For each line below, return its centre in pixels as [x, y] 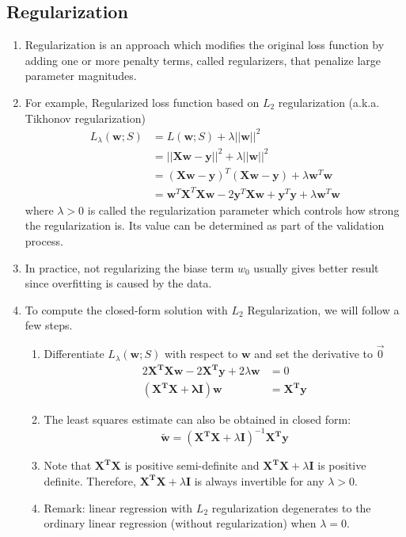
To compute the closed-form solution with [126, 309]
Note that [68, 465]
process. [44, 240]
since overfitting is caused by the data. [118, 283]
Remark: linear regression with [118, 507]
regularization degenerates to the [291, 507]
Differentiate [74, 354]
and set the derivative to [314, 354]
